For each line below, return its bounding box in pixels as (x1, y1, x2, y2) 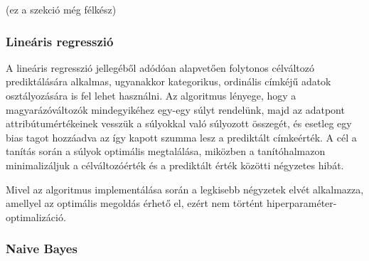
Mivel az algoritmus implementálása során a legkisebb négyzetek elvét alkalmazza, (6, 181, 364, 196)
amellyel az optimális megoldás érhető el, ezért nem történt (6, 196, 264, 211)
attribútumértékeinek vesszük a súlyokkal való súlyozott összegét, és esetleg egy (6, 116, 352, 131)
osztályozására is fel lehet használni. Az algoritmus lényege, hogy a (6, 88, 296, 102)
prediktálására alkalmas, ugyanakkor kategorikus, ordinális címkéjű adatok (6, 74, 331, 89)
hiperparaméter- (266, 196, 337, 211)
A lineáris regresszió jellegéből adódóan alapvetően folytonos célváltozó (6, 60, 315, 75)
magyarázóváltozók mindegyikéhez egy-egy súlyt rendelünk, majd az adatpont (6, 102, 345, 117)
